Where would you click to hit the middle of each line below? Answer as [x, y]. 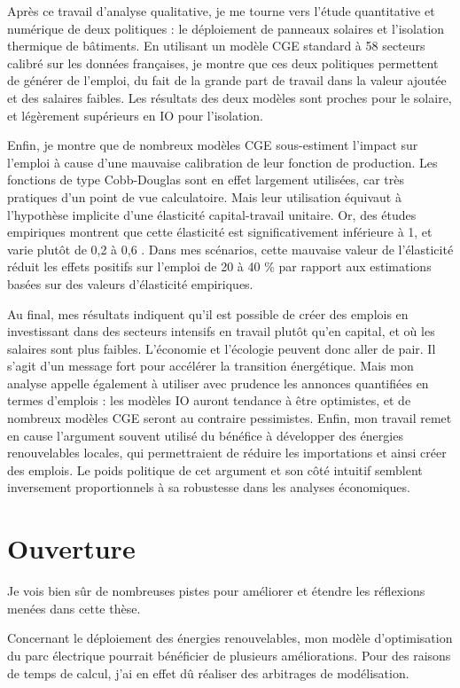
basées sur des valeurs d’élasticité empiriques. [130, 283]
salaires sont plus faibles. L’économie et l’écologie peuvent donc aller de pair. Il [222, 348]
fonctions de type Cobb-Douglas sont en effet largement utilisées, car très [206, 180]
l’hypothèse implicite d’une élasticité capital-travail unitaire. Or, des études [212, 214]
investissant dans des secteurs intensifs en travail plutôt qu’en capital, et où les [221, 331]
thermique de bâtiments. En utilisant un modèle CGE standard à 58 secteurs [216, 46]
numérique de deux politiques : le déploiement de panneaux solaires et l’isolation [226, 28]
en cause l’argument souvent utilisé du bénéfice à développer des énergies [205, 435]
